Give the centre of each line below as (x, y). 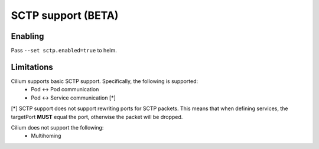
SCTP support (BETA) (65, 15)
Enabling (27, 36)
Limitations (32, 67)
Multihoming (46, 136)
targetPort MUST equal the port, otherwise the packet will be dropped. (97, 117)
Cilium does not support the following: (57, 127)
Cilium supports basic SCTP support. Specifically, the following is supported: (105, 81)
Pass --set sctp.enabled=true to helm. (64, 51)
